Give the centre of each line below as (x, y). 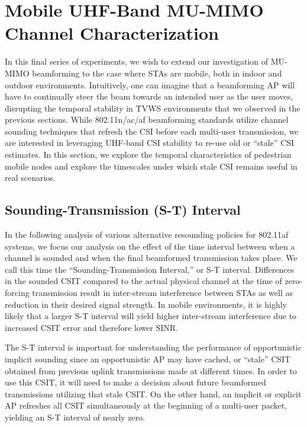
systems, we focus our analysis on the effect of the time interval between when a (150, 246)
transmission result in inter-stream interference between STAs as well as (162, 293)
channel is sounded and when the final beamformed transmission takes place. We (151, 258)
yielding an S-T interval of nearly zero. (75, 417)
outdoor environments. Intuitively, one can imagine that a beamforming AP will (150, 85)
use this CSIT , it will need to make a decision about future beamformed (135, 382)
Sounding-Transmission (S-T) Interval (123, 210)
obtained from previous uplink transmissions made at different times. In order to (151, 370)
